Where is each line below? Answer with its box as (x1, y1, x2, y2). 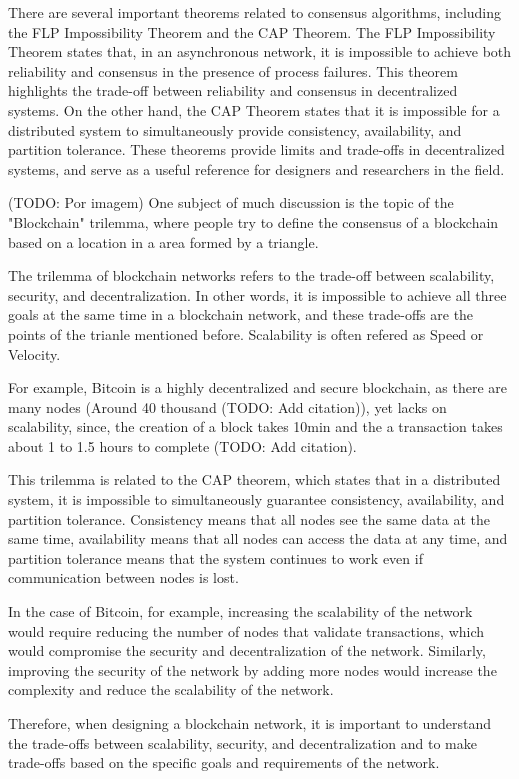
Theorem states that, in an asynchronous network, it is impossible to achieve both (8, 41, 512, 62)
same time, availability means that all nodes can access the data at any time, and (8, 528, 508, 549)
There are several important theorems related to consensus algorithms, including (8, 2, 502, 22)
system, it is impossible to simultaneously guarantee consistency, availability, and (8, 489, 505, 510)
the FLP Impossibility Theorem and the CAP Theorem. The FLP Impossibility (8, 21, 496, 42)
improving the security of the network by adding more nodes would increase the (8, 659, 497, 680)
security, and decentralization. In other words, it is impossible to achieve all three (8, 284, 507, 305)
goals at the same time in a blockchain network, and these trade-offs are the (8, 304, 474, 325)
